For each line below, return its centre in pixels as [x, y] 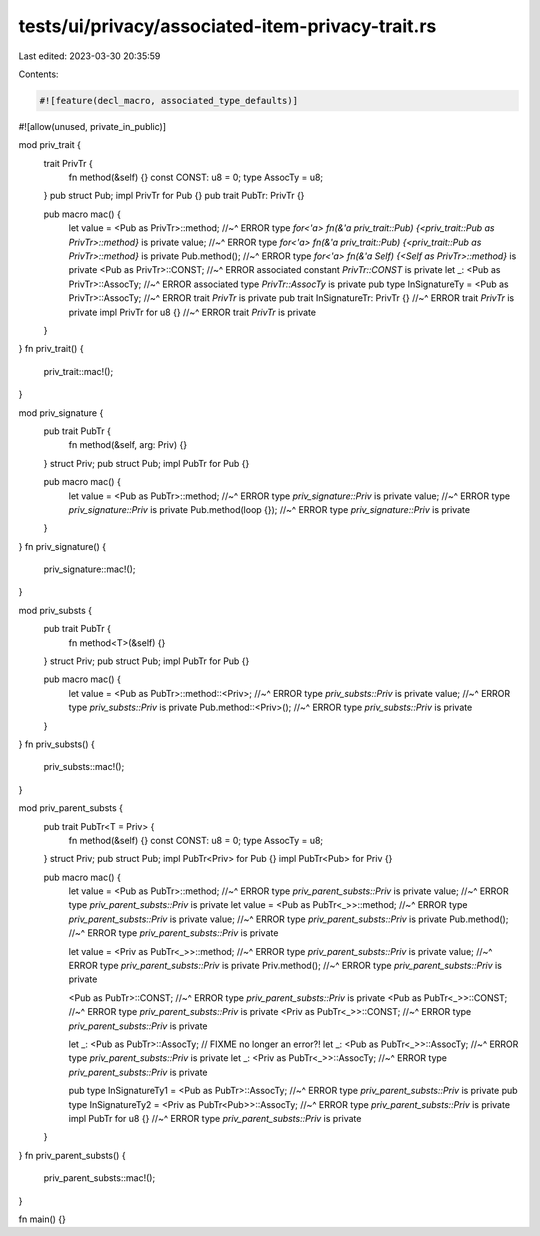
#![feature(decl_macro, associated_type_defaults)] [169, 100]
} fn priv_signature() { [62, 546]
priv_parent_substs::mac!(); [99, 1178]
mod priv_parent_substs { [71, 808]
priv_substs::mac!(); [84, 767]
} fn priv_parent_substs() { [72, 1155]
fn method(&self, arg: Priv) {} [128, 445]
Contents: [38, 74]
